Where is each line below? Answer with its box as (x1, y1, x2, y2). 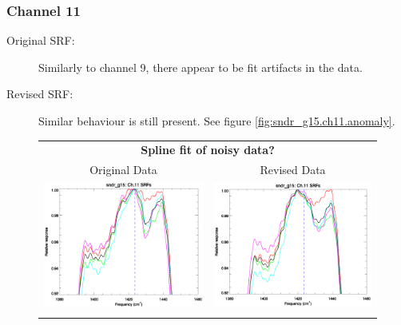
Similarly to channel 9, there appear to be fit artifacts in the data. (38, 58, 363, 75)
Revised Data (260, 161, 326, 178)
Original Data (89, 161, 157, 178)
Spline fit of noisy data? (141, 141, 275, 158)
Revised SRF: (6, 85, 73, 102)
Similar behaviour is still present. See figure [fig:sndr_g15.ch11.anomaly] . (38, 113, 395, 129)
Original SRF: (6, 32, 75, 49)
